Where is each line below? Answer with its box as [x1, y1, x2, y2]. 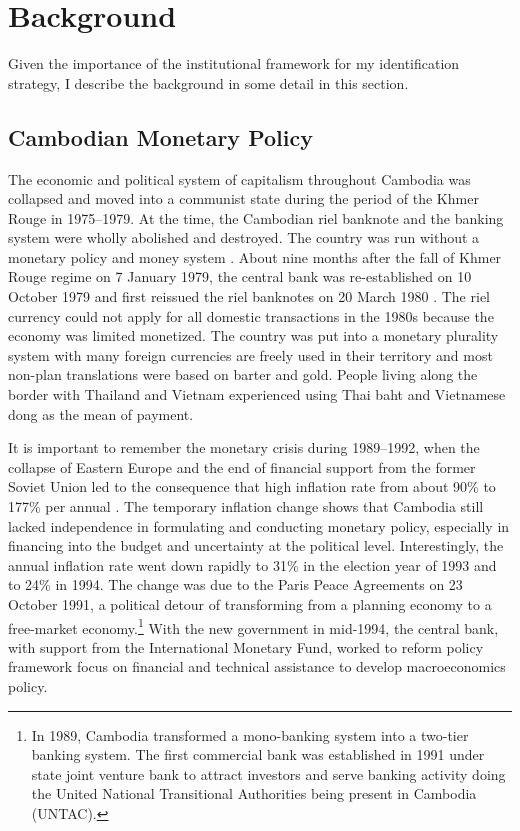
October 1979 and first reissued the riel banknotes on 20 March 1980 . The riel [8, 286, 490, 307]
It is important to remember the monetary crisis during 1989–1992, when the [8, 437, 480, 458]
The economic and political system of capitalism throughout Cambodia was [8, 168, 471, 189]
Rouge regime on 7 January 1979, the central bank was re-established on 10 [8, 266, 472, 287]
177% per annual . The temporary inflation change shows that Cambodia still [8, 496, 484, 517]
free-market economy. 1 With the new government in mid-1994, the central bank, [8, 614, 499, 638]
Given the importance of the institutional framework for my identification [8, 53, 460, 74]
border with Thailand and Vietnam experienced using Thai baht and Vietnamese [8, 384, 506, 405]
